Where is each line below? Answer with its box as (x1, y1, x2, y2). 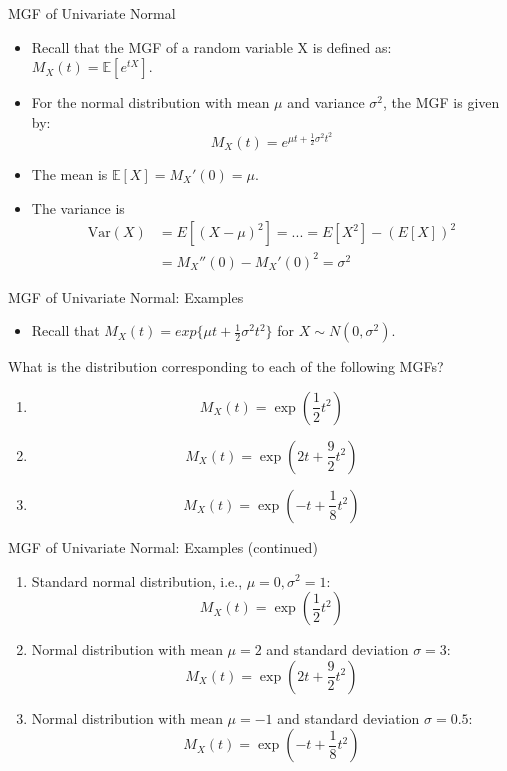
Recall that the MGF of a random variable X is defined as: (31, 36, 392, 57)
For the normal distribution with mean (31, 92, 270, 113)
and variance (287, 92, 365, 113)
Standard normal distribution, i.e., (31, 570, 243, 591)
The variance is (31, 197, 125, 218)
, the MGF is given (383, 92, 500, 113)
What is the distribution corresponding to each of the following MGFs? (8, 356, 444, 377)
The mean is (31, 164, 108, 185)
